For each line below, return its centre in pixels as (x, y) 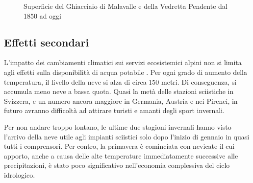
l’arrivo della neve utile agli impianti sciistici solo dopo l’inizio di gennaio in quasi (127, 136)
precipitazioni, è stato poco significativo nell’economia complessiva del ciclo (117, 165)
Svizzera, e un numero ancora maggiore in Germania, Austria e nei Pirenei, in (121, 101)
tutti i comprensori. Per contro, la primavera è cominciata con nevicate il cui (119, 146)
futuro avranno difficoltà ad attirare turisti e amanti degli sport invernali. (114, 110)
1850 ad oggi (42, 15)
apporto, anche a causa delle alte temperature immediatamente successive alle (121, 155)
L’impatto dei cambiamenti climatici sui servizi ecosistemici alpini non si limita (123, 62)
